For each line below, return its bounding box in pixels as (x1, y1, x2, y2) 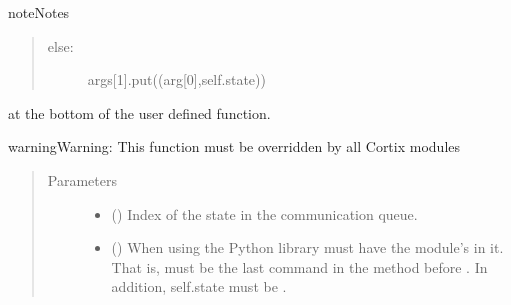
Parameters (47, 169, 117, 190)
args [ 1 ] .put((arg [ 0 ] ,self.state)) (87, 69, 266, 90)
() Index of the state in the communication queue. (111, 203, 418, 224)
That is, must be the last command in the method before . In (111, 256, 488, 277)
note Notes (8, 2, 70, 22)
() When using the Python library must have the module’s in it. (111, 237, 504, 258)
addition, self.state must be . (111, 276, 287, 297)
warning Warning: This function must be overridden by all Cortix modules (8, 136, 461, 157)
